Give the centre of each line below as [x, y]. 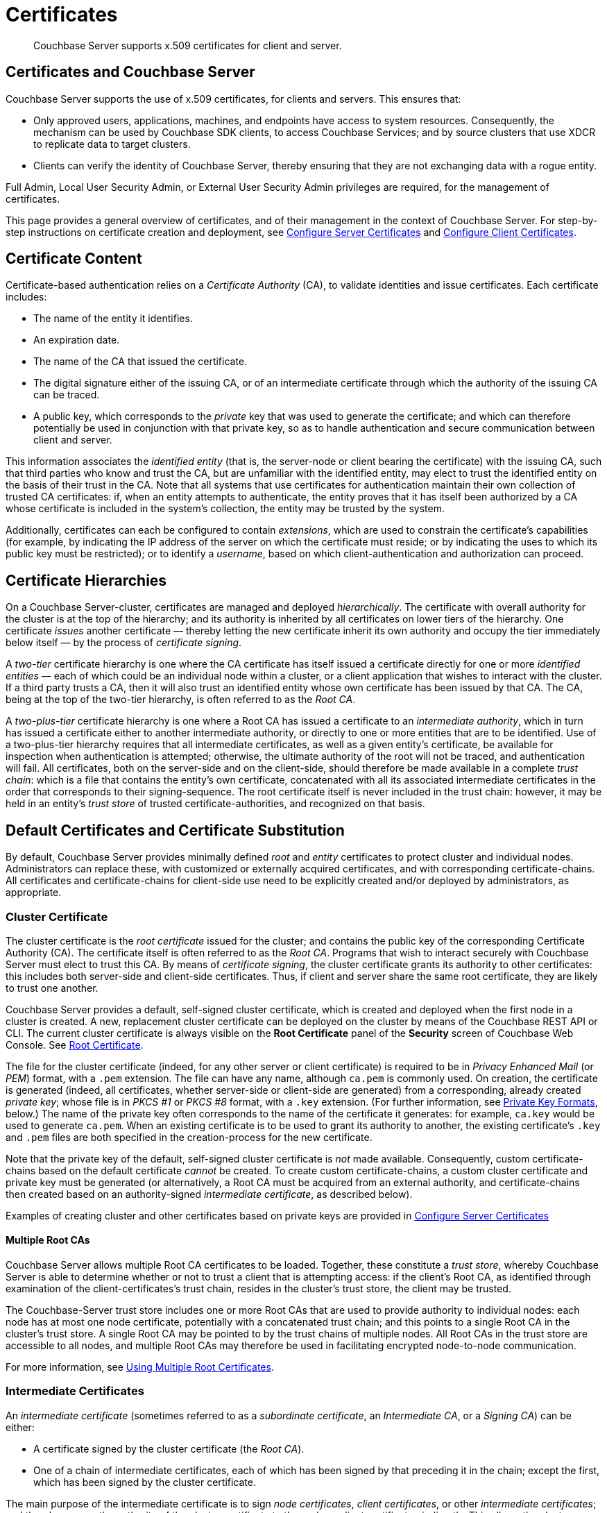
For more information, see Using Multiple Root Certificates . [140, 1367]
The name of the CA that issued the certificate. [140, 362]
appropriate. [34, 893]
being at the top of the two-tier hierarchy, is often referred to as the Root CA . [181, 700]
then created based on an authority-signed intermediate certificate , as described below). [209, 1194]
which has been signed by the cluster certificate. [145, 1482]
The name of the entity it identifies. [113, 319]
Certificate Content [74, 259]
